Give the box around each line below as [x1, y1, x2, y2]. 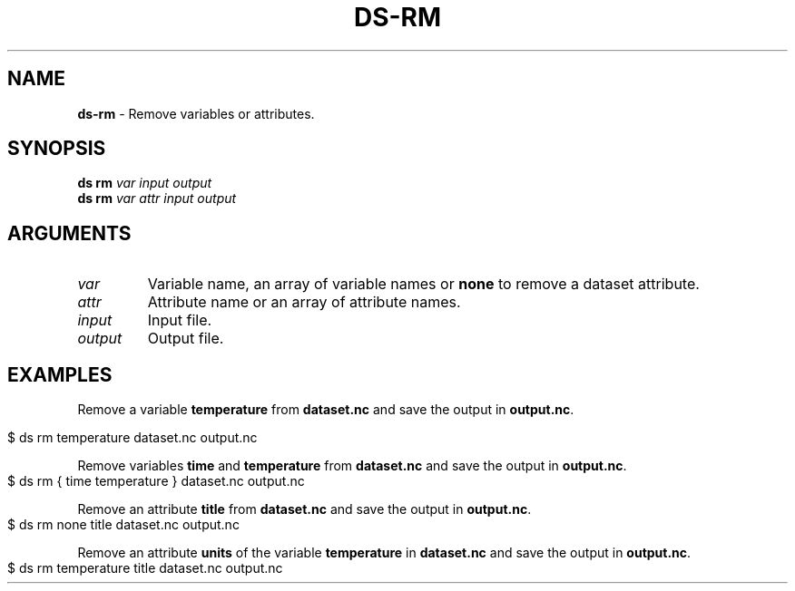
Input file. [147, 311, 212, 330]
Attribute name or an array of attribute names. [147, 293, 461, 312]
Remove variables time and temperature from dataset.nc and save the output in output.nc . [77, 458, 627, 474]
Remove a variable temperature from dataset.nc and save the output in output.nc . [77, 402, 574, 418]
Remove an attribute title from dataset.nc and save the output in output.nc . [77, 501, 532, 518]
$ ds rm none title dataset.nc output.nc [7, 517, 240, 533]
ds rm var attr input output [77, 190, 237, 207]
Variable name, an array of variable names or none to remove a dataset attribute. [147, 275, 700, 294]
